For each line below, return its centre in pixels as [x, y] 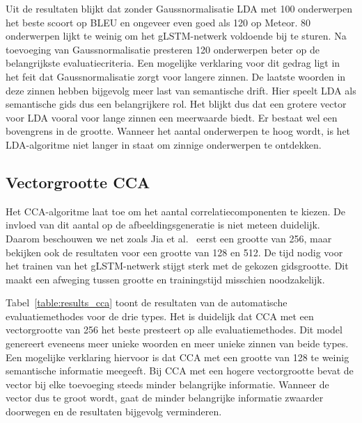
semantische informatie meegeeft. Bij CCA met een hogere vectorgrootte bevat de [180, 371]
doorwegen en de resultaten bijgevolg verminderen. [114, 412]
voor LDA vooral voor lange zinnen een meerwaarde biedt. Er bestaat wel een [172, 117]
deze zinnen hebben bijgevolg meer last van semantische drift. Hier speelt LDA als [181, 90]
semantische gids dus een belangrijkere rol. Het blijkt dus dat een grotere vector [176, 104]
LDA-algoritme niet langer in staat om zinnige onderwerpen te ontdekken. [164, 144]
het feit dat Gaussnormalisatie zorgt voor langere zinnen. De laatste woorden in [176, 76]
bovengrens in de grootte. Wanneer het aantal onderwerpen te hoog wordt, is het [178, 131]
